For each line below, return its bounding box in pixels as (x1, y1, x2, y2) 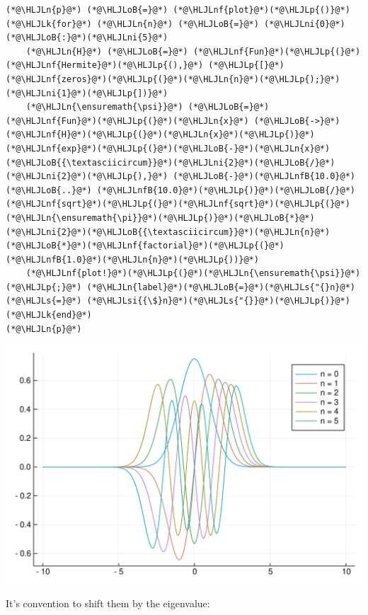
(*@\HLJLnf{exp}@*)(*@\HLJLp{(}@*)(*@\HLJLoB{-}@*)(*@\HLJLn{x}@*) (6, 143, 330, 154)
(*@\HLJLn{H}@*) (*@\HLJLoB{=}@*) (25, 46, 188, 57)
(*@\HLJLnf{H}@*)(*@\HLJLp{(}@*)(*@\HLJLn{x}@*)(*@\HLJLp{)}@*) (6, 130, 315, 140)
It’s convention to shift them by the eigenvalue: (6, 595, 210, 610)
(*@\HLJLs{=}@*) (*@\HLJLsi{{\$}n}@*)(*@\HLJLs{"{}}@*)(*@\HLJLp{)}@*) (6, 296, 350, 306)
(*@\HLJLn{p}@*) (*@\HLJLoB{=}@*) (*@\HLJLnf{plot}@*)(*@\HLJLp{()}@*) (6, 5, 350, 15)
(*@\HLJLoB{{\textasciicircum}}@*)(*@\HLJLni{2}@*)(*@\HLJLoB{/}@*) (6, 157, 335, 168)
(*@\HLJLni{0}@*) (264, 18, 345, 29)
